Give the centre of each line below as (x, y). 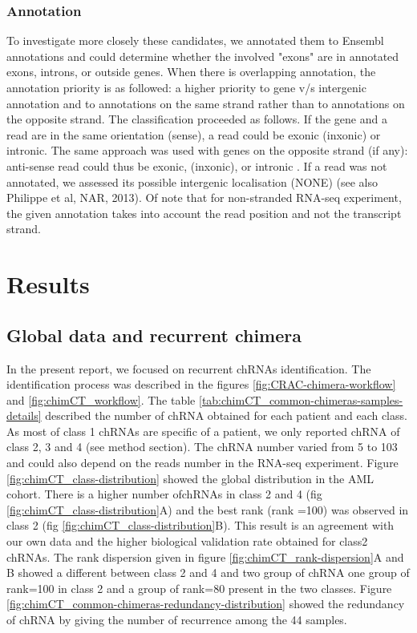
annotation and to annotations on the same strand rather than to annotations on (206, 103)
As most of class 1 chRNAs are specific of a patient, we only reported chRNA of (203, 431)
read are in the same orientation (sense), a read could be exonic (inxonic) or (194, 134)
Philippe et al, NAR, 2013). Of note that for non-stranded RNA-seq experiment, (204, 198)
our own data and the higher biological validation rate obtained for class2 (187, 541)
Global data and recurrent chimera (154, 335)
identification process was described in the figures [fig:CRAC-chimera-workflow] (201, 384)
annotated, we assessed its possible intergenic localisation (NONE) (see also (192, 181)
